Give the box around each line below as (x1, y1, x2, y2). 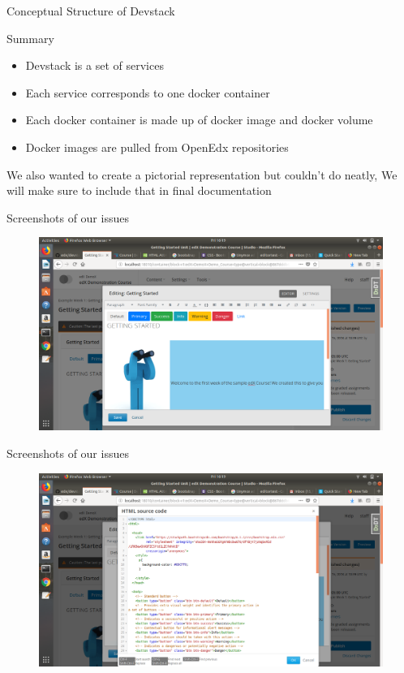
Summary (6, 29, 54, 46)
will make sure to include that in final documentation (6, 182, 272, 199)
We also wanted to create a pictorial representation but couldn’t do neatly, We (6, 166, 398, 183)
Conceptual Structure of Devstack (6, 2, 175, 19)
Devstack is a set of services (25, 57, 164, 74)
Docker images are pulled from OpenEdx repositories (25, 138, 289, 155)
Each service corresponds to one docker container (25, 84, 270, 101)
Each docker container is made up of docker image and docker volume (25, 111, 373, 128)
